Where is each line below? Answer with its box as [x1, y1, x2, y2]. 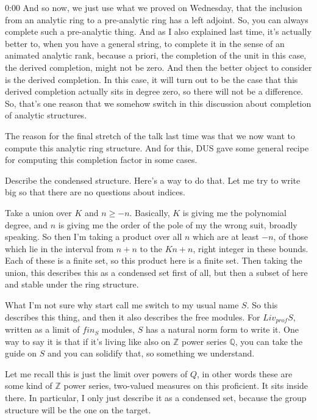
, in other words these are [196, 367, 293, 380]
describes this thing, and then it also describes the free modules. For [5, 310, 260, 323]
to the [140, 242, 163, 255]
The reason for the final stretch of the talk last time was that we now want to [5, 129, 295, 142]
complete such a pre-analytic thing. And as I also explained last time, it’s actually [5, 25, 312, 38]
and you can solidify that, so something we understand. [48, 347, 255, 360]
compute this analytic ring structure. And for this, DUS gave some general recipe [5, 141, 309, 154]
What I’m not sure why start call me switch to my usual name [5, 299, 239, 311]
